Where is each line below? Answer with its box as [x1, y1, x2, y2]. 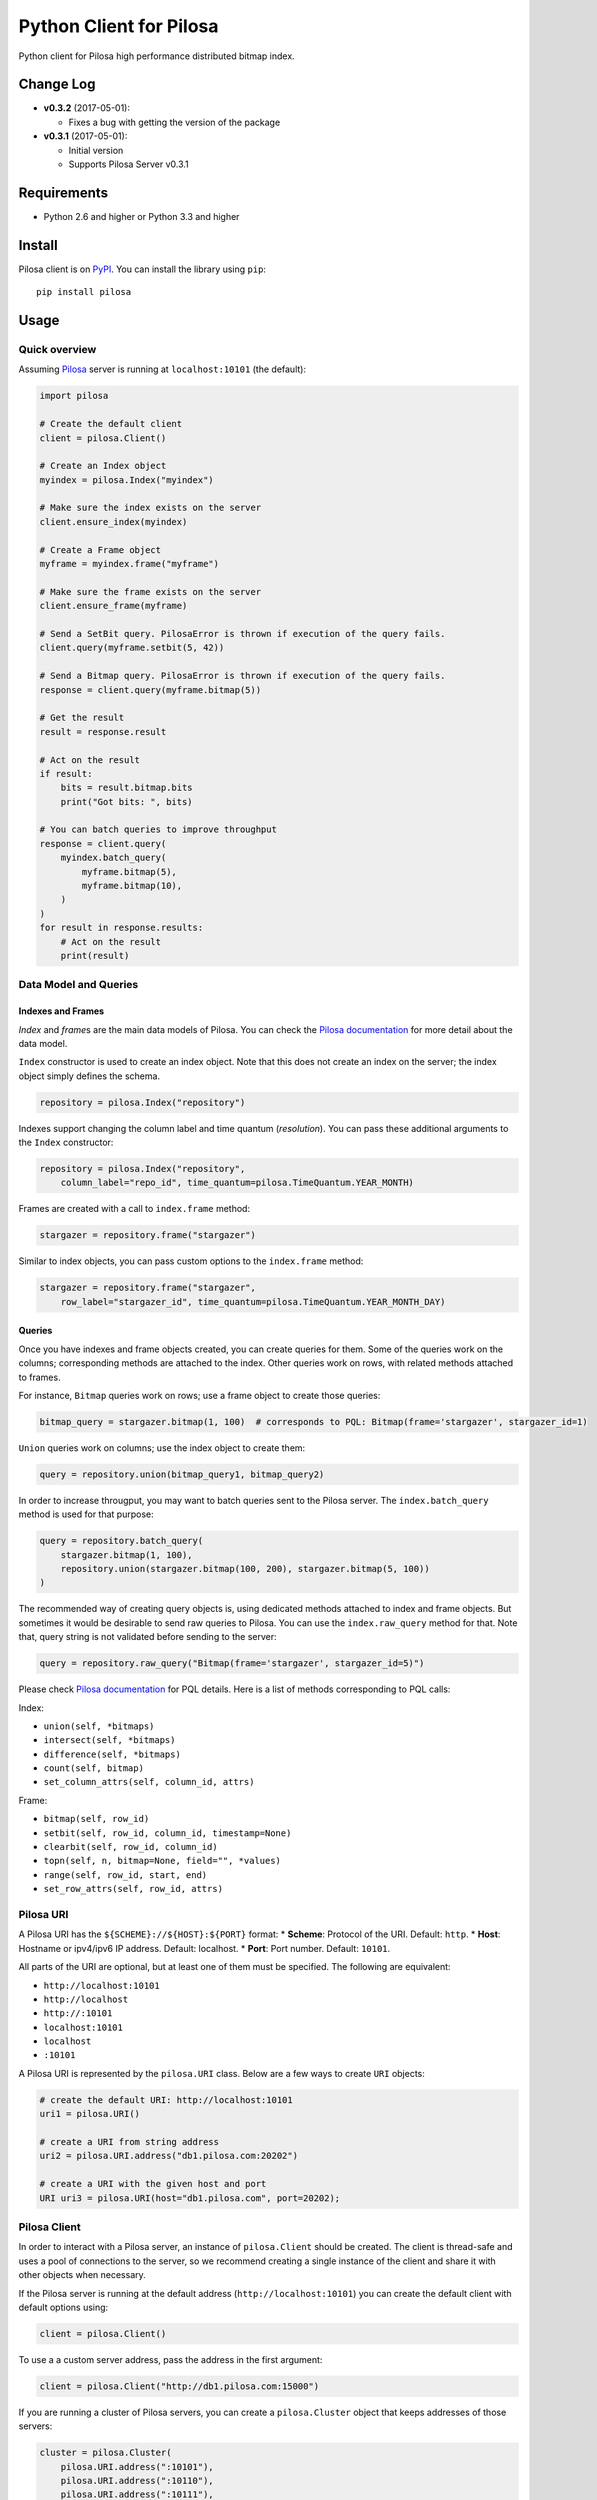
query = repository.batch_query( [39, 1535, 204, 1547]
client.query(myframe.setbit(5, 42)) [39, 642, 225, 654]
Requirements [18, 184, 109, 201]
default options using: [18, 2301, 109, 2313]
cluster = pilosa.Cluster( [39, 2447, 172, 2459]
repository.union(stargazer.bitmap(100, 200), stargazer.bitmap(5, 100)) [60, 1563, 430, 1575]
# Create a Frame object [39, 544, 162, 555]
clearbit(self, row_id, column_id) [43, 1841, 219, 1853]
